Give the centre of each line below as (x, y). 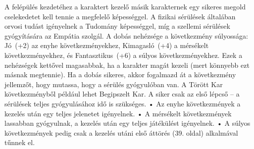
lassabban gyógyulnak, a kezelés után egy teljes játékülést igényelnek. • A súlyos (127, 123)
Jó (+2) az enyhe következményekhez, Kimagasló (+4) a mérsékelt (107, 45)
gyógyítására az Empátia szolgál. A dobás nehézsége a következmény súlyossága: (126, 35)
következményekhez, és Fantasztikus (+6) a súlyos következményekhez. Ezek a (124, 55)
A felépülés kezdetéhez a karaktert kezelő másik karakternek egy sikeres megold (125, 6)
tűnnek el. (20, 142)
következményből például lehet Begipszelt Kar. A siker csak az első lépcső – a (122, 94)
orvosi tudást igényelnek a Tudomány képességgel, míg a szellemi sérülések (117, 26)
